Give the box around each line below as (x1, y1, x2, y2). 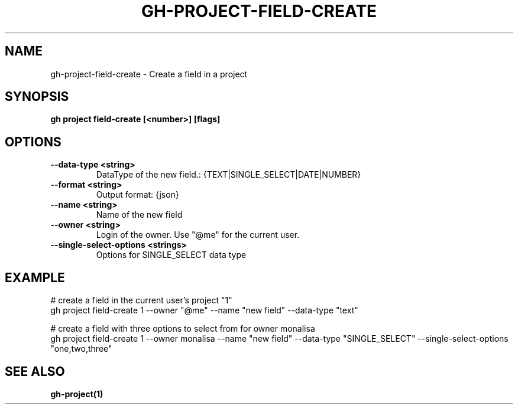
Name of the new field (96, 210, 183, 220)
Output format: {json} (96, 189, 179, 200)
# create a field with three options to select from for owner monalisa (50, 323, 315, 334)
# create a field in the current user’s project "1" (50, 295, 232, 306)
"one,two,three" (50, 343, 112, 354)
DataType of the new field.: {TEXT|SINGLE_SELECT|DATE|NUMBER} (96, 169, 361, 180)
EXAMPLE (5, 270, 65, 285)
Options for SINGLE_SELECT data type (96, 250, 247, 260)
